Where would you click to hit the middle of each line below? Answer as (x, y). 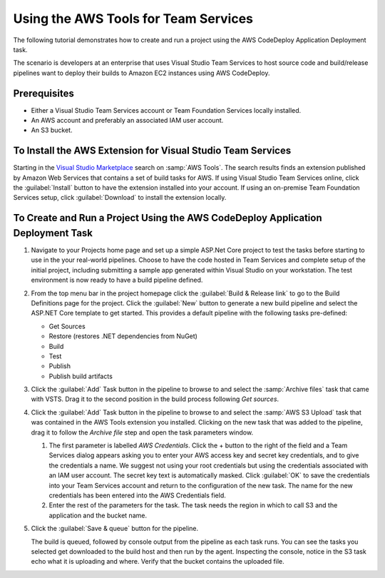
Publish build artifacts (81, 376)
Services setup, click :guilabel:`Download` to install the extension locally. (120, 198)
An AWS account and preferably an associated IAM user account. (127, 121)
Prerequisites (43, 93)
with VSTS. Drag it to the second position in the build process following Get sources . (155, 399)
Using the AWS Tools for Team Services (133, 19)
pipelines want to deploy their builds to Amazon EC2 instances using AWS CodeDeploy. (142, 73)
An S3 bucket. (52, 130)
